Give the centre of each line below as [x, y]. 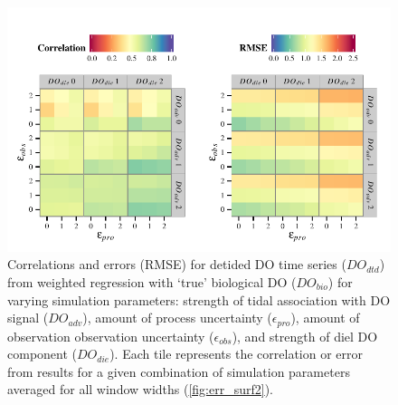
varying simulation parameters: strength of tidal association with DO [199, 299]
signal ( [28, 318]
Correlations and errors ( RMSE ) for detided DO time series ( [177, 264]
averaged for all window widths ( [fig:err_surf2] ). [141, 389]
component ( [42, 354]
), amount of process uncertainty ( [177, 318]
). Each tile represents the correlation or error [237, 354]
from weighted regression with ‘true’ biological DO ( [152, 282]
